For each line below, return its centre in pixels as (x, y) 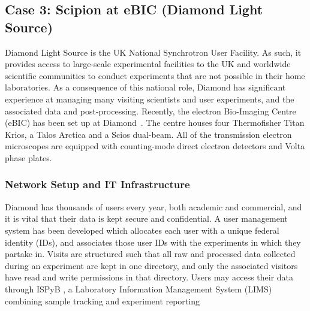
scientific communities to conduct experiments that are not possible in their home (155, 75)
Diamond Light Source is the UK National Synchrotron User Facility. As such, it (153, 52)
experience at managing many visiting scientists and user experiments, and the (150, 99)
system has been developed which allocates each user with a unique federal (142, 230)
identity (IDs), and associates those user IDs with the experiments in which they (153, 242)
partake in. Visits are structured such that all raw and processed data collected (150, 254)
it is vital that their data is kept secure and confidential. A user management (146, 218)
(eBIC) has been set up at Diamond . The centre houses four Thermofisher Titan (155, 123)
